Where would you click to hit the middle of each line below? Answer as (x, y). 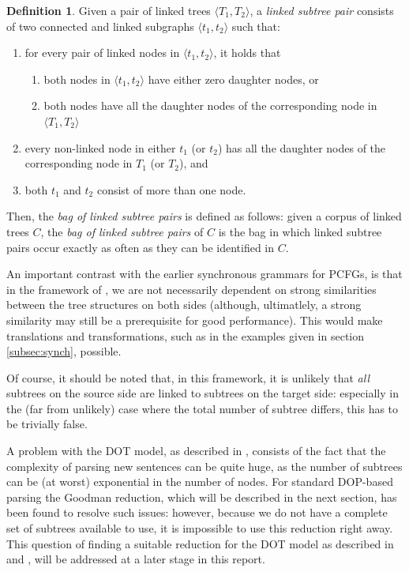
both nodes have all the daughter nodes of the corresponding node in (210, 105)
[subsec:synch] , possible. (64, 351)
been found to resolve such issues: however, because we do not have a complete (197, 512)
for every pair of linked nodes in (102, 53)
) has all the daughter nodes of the (302, 147)
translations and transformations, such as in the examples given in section (186, 335)
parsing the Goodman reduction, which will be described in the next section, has (202, 497)
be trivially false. (47, 424)
